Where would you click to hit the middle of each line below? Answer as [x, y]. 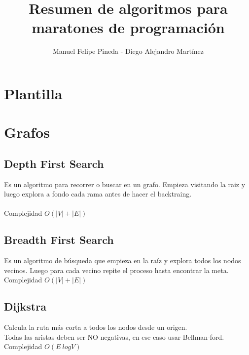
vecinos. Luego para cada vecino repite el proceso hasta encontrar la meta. [116, 270]
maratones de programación [128, 27]
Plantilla [33, 93]
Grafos [27, 132]
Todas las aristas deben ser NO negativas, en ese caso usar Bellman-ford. [114, 336]
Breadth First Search [59, 240]
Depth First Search [54, 163]
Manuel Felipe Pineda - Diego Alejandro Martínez [128, 51]
